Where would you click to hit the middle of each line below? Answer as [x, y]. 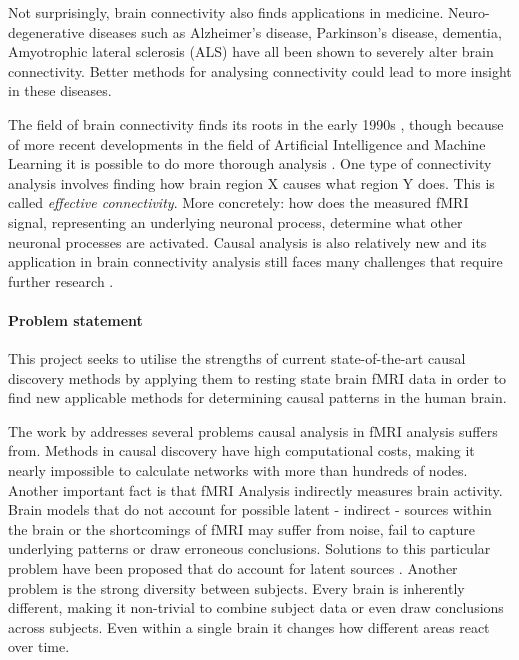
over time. [39, 646]
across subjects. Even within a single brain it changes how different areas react [249, 626]
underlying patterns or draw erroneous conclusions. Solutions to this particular [249, 548]
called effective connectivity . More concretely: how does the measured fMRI [238, 202]
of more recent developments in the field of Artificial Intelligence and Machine [247, 143]
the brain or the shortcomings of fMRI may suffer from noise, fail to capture [242, 528]
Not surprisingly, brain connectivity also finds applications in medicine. [226, 12]
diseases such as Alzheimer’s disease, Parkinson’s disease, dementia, [295, 31]
